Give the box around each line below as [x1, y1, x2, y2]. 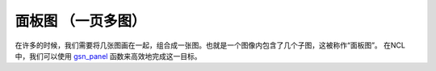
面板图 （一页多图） [15, 12, 146, 30]
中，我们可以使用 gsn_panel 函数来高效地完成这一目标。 [15, 51, 202, 61]
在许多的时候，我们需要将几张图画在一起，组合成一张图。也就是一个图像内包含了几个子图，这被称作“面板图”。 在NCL [15, 40, 405, 50]
